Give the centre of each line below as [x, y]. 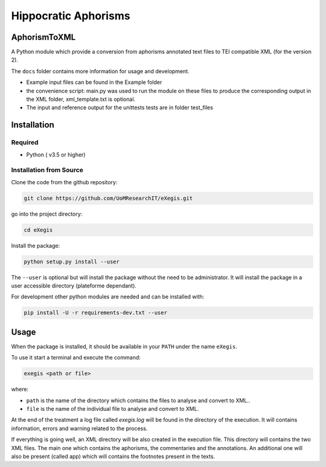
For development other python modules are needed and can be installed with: [108, 297]
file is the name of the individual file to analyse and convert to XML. [113, 409]
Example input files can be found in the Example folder [94, 82]
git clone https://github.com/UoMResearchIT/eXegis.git [108, 198]
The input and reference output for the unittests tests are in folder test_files [120, 108]
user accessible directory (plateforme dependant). [74, 286]
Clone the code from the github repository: [64, 182]
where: [20, 389]
